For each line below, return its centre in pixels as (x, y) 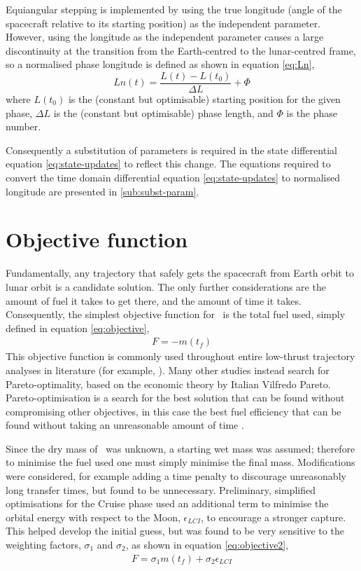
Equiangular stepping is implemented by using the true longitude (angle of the (174, 9)
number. (23, 126)
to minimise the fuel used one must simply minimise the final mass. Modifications (180, 462)
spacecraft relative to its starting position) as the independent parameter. (163, 23)
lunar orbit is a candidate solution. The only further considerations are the (166, 286)
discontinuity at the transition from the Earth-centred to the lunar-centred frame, (181, 50)
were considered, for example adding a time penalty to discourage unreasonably (176, 476)
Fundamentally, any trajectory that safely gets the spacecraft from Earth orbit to (180, 273)
